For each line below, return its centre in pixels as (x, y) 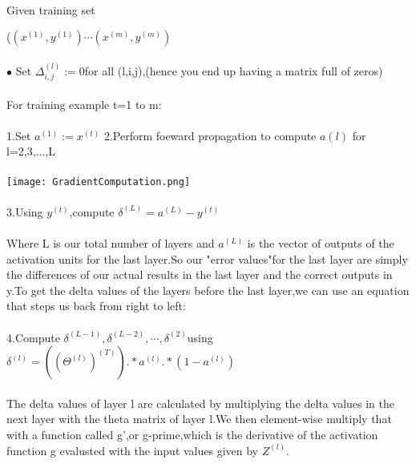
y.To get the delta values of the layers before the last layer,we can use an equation (208, 290)
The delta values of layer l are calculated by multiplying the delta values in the (200, 403)
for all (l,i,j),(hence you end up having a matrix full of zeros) (234, 70)
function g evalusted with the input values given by (133, 450)
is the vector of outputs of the (321, 243)
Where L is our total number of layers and (111, 243)
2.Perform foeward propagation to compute (210, 135)
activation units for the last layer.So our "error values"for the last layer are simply (207, 258)
